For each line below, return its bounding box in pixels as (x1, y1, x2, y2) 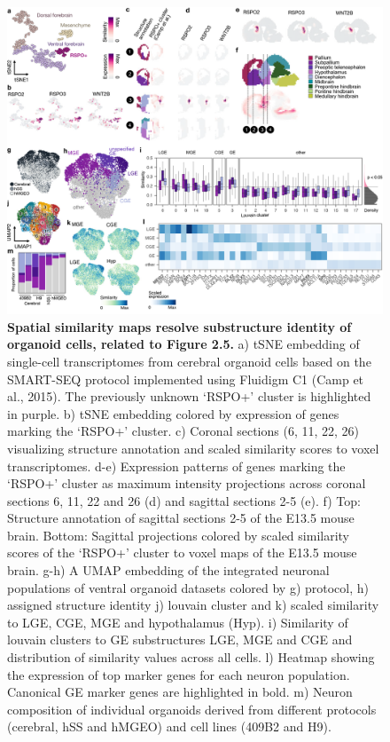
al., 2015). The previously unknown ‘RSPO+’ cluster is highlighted (7, 387, 371, 406)
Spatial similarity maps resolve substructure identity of (7, 317, 352, 335)
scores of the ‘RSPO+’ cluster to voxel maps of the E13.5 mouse (7, 543, 357, 562)
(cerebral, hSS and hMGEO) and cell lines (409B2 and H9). (7, 717, 331, 736)
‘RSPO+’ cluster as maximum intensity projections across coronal (7, 474, 366, 493)
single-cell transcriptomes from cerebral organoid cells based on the (7, 351, 371, 370)
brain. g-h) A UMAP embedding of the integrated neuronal (7, 561, 330, 580)
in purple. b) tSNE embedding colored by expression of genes (7, 404, 339, 422)
